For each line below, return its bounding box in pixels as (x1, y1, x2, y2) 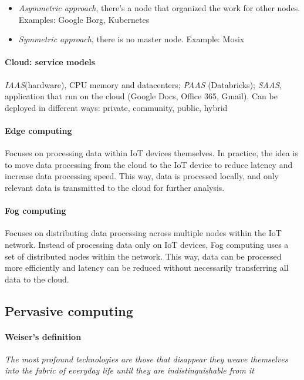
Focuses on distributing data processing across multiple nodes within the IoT (5, 227, 282, 239)
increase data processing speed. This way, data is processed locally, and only (5, 170, 279, 182)
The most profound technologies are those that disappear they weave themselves (5, 352, 288, 365)
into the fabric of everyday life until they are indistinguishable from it (5, 364, 254, 376)
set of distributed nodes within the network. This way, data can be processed (5, 250, 282, 262)
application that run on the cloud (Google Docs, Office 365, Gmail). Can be (5, 90, 278, 102)
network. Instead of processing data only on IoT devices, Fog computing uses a (5, 238, 289, 250)
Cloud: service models (5, 56, 96, 68)
